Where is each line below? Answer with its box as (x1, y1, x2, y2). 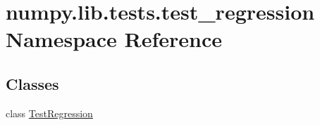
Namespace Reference (6, 25, 222, 53)
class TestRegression (6, 105, 93, 120)
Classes (6, 72, 59, 94)
